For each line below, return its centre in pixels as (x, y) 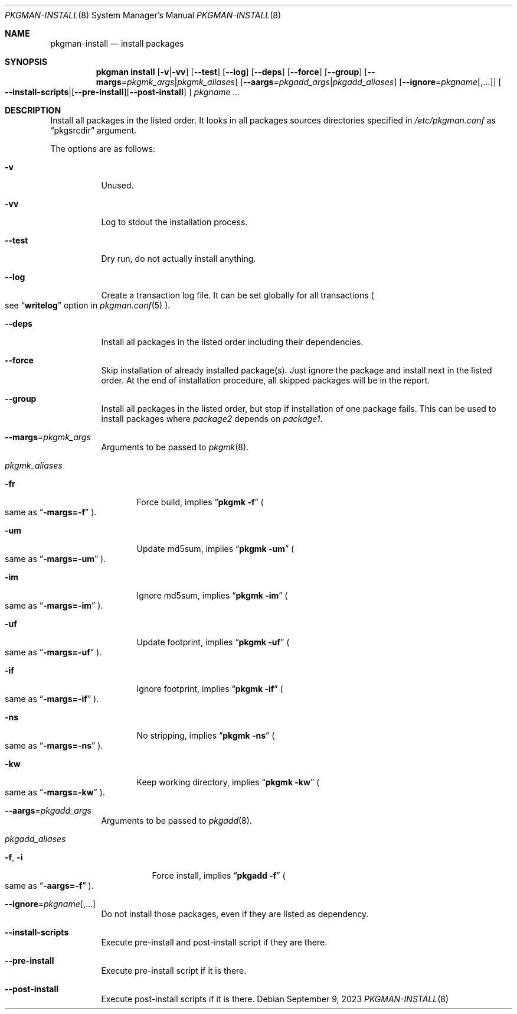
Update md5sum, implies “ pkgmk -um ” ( (215, 549)
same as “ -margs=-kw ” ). (55, 792)
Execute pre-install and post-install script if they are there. (214, 942)
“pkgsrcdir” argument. (94, 130)
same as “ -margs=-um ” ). (55, 559)
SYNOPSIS (26, 62)
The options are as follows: (103, 149)
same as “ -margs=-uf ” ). (53, 652)
